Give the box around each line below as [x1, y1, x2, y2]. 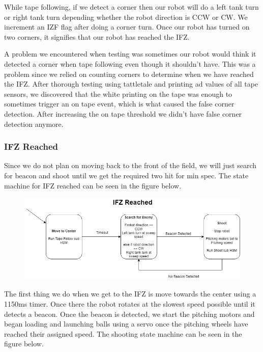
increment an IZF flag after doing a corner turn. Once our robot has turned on [4, 21, 250, 32]
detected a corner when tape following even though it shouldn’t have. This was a [4, 58, 256, 69]
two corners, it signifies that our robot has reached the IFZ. [4, 31, 190, 42]
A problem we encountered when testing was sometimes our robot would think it [4, 48, 256, 59]
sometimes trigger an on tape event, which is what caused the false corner [4, 98, 235, 109]
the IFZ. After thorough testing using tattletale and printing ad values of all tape [4, 78, 258, 89]
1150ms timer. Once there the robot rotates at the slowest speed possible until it [4, 299, 255, 309]
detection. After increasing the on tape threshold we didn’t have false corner [4, 108, 242, 119]
